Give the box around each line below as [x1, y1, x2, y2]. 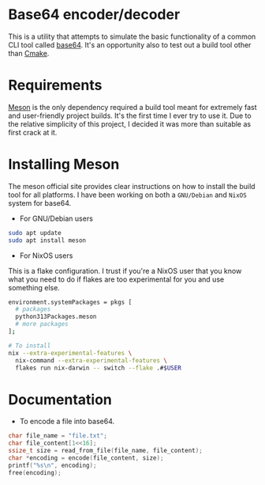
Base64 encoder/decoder [8, 6, 181, 24]
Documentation [8, 390, 113, 408]
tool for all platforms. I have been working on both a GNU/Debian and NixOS [8, 190, 247, 199]
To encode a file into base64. [19, 417, 115, 426]
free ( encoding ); [8, 468, 62, 476]
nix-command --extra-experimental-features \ [15, 356, 168, 365]
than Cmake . [8, 48, 50, 58]
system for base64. [8, 198, 72, 207]
